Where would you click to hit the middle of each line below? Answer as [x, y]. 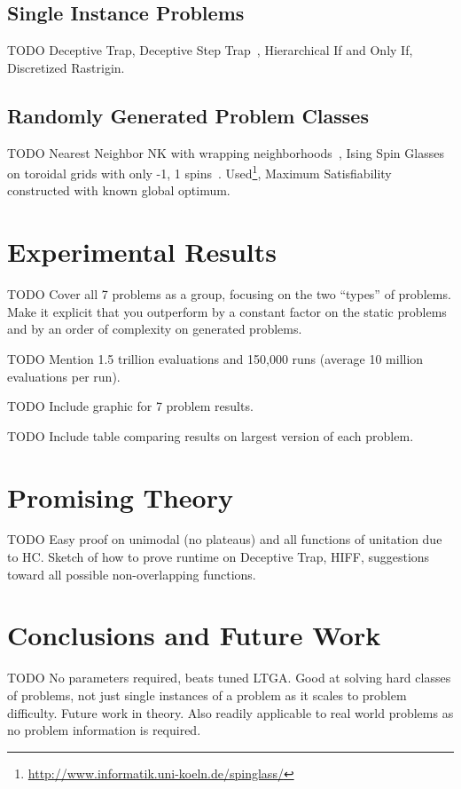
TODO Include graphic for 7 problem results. [130, 406]
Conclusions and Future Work [194, 635]
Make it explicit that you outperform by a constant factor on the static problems [227, 311]
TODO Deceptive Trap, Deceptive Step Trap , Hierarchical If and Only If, [210, 50]
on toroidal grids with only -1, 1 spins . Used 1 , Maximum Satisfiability [199, 172]
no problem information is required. [104, 730]
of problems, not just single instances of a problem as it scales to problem [207, 694]
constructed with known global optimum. [119, 190]
